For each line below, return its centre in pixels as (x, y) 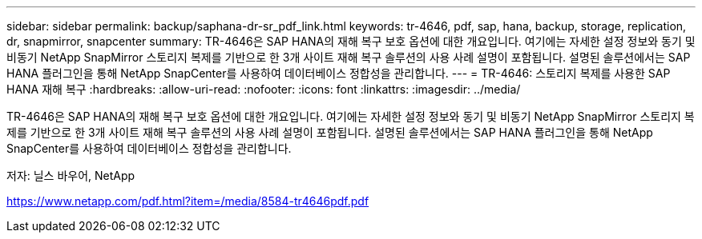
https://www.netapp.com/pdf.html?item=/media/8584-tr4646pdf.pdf (188, 201)
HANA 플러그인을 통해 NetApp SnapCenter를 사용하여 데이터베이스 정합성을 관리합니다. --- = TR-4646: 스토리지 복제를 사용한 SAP (339, 73)
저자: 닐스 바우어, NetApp (71, 175)
